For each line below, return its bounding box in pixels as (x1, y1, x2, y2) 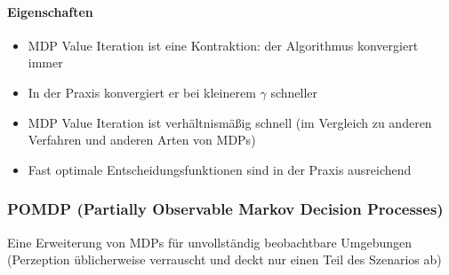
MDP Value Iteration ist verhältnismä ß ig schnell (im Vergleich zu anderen (28, 113, 432, 131)
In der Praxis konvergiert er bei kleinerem (28, 82, 256, 101)
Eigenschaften (7, 2, 93, 20)
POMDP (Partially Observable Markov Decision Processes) (7, 198, 444, 220)
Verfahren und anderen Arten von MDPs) (28, 130, 256, 149)
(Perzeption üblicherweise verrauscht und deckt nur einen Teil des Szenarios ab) (7, 250, 442, 269)
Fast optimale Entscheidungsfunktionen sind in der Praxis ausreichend (28, 160, 412, 178)
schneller (270, 82, 318, 101)
